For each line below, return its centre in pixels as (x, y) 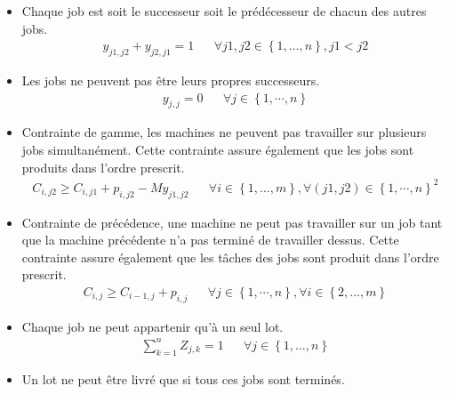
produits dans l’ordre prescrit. (103, 167)
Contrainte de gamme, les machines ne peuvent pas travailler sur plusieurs (224, 132)
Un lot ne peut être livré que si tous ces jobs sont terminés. (183, 378)
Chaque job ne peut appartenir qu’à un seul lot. (152, 326)
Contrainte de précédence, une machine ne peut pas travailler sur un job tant (232, 222)
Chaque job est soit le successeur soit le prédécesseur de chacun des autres (224, 11)
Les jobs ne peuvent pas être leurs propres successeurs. (171, 80)
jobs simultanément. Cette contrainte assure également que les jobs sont (218, 150)
